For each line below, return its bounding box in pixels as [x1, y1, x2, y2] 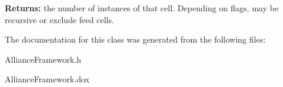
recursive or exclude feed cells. [5, 13, 114, 25]
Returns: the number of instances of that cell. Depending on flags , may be [5, 2, 279, 14]
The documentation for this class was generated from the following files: [5, 33, 266, 46]
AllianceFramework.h [5, 53, 82, 65]
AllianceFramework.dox [5, 73, 90, 85]
